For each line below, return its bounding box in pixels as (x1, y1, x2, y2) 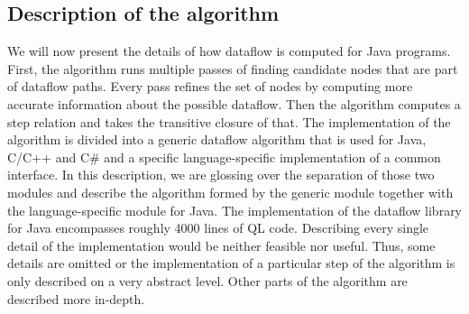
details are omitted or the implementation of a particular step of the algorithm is (7, 254, 455, 272)
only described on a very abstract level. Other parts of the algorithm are (7, 271, 408, 290)
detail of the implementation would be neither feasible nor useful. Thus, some (7, 235, 436, 254)
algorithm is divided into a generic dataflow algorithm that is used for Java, (7, 130, 427, 149)
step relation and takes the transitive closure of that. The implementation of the (7, 112, 451, 131)
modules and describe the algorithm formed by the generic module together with (7, 182, 454, 201)
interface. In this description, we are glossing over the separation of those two (7, 165, 435, 184)
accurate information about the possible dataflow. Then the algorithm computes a (7, 94, 461, 113)
